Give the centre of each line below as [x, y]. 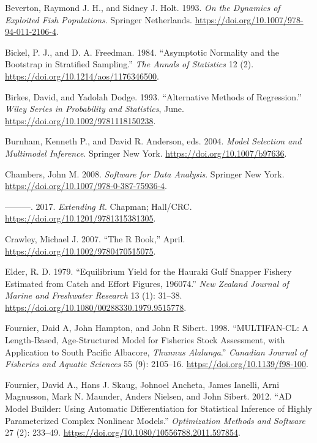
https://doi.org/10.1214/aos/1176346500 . [82, 76]
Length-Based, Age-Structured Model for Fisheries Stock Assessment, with [145, 340]
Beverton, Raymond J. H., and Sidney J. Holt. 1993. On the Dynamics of [143, 7]
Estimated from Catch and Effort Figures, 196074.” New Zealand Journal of [147, 283]
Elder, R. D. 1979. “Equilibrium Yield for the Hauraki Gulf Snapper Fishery [148, 271]
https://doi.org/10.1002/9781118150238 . [80, 120]
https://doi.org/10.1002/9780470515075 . [80, 251]
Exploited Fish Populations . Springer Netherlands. [99, 19]
